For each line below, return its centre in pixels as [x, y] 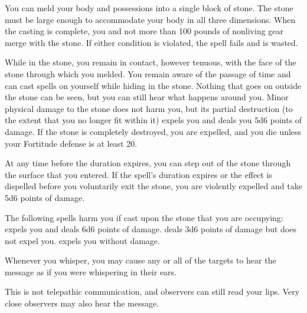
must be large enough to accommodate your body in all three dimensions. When [150, 19]
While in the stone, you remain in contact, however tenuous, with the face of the [151, 62]
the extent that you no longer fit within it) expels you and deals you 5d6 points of [153, 120]
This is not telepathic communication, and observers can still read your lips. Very [152, 291]
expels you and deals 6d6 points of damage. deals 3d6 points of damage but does [151, 229]
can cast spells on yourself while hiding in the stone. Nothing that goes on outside [153, 85]
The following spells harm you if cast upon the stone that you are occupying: [144, 217]
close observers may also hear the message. [82, 303]
